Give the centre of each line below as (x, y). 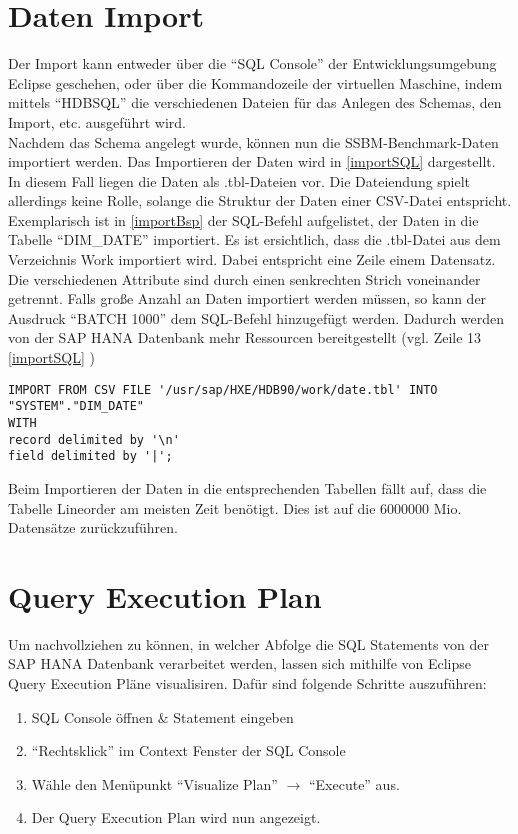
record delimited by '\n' (94, 439)
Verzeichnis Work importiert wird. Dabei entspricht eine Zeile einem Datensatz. (252, 259)
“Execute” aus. (354, 783)
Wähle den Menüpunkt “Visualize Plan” (154, 783)
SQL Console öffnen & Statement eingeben (162, 716)
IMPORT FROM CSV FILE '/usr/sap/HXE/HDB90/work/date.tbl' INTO (223, 389)
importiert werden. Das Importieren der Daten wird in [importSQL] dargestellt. (252, 161)
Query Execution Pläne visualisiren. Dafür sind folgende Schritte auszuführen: (247, 683)
